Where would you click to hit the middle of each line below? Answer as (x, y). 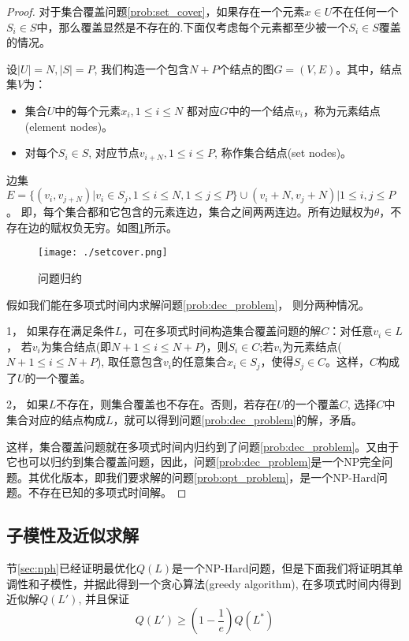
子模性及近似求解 (73, 535)
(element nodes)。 (69, 126)
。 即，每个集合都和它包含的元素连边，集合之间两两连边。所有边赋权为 (190, 212)
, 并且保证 (104, 599)
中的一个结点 (261, 110)
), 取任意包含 (130, 361)
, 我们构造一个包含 (142, 68)
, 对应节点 (114, 153)
